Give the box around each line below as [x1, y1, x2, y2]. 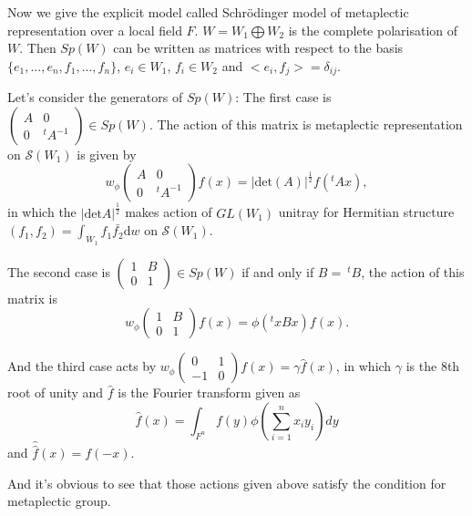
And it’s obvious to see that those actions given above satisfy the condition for [7, 473, 446, 492]
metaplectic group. [7, 491, 111, 511]
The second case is [7, 262, 110, 281]
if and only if [241, 262, 314, 281]
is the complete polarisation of [288, 20, 458, 39]
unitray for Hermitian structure [278, 202, 455, 222]
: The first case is [235, 88, 332, 107]
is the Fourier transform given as [118, 383, 301, 402]
